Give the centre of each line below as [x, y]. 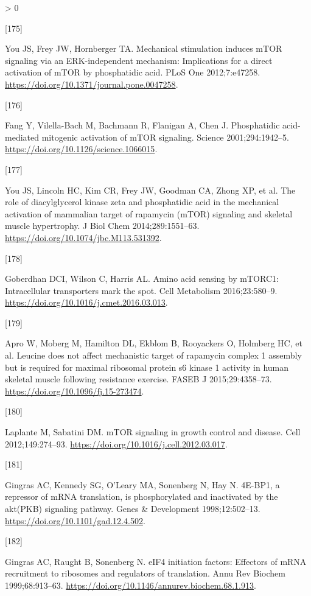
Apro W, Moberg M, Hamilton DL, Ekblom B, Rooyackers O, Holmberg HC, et [154, 343]
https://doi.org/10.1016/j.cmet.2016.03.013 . [86, 302]
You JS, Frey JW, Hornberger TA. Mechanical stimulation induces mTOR [144, 48]
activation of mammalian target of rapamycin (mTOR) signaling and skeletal [149, 213]
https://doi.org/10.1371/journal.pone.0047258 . [92, 84]
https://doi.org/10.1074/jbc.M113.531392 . [83, 237]
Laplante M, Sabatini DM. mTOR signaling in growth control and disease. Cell [153, 432]
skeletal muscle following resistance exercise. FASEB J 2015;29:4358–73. [138, 379]
